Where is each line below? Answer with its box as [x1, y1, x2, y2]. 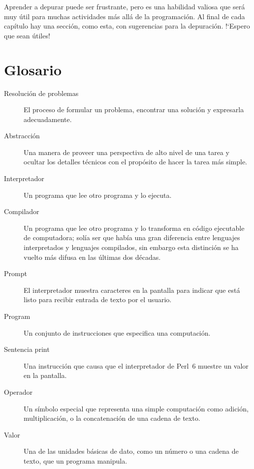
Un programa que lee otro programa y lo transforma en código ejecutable [24, 222, 245, 233]
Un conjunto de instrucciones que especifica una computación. [24, 327, 211, 338]
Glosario [4, 59, 62, 79]
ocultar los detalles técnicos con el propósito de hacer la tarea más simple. [24, 156, 248, 167]
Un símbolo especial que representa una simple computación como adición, [24, 403, 249, 413]
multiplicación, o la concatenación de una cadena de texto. [24, 413, 200, 423]
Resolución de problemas [4, 88, 79, 98]
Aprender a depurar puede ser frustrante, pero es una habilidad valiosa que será [4, 1, 245, 11]
